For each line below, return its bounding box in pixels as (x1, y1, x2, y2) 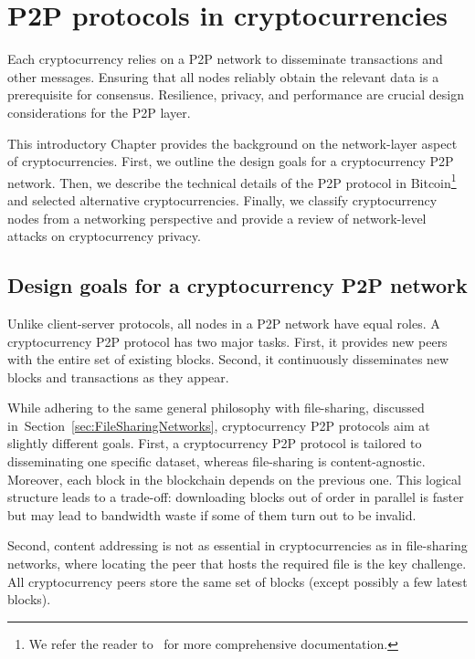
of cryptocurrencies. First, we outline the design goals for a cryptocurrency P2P (7, 152, 454, 171)
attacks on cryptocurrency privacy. (7, 226, 201, 246)
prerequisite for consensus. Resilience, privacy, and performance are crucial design (7, 85, 464, 104)
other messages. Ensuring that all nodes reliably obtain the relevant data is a (7, 67, 439, 86)
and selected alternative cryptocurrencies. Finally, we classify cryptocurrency (7, 190, 438, 209)
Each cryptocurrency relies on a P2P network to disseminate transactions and (7, 49, 443, 68)
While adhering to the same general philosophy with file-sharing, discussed (7, 398, 425, 417)
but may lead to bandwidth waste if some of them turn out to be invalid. (7, 505, 417, 524)
